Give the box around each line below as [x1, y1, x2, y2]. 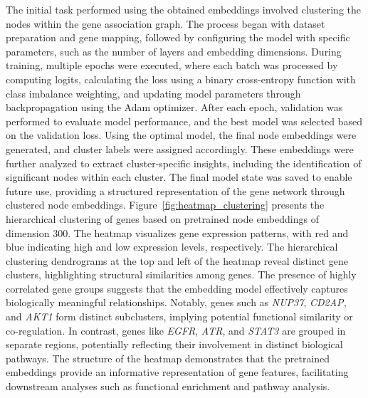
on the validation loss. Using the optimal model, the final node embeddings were [6, 127, 357, 142]
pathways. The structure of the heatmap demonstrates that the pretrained [6, 350, 330, 365]
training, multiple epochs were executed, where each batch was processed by [6, 58, 338, 73]
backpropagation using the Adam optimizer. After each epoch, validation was [6, 100, 343, 115]
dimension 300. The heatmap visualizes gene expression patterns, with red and [6, 225, 349, 240]
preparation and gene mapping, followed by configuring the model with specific [6, 30, 350, 45]
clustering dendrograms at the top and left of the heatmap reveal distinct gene [6, 253, 349, 268]
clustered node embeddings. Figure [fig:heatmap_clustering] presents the [6, 197, 325, 212]
